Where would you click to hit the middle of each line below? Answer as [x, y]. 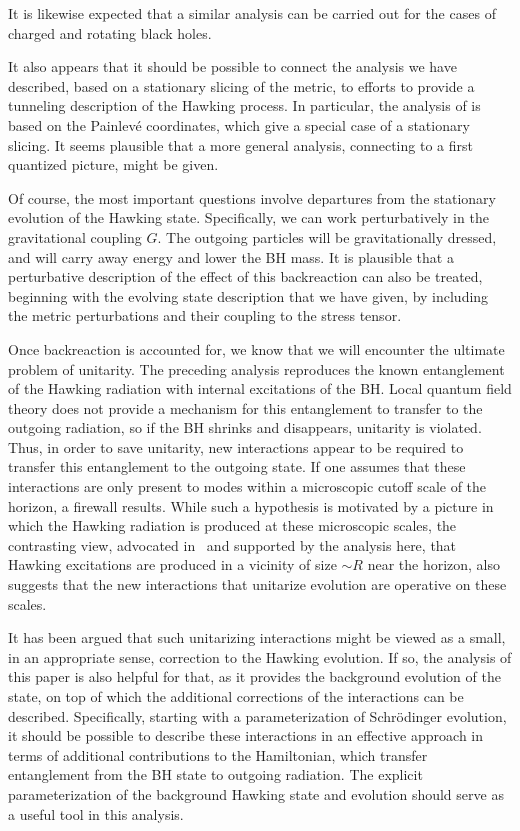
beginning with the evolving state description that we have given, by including [248, 295]
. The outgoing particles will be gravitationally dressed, [327, 236]
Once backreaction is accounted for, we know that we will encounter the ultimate [256, 348]
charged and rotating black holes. [110, 32]
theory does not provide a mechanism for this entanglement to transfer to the [245, 407]
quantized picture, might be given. [113, 164]
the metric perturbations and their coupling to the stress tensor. [205, 315]
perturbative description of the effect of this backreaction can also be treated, [245, 276]
